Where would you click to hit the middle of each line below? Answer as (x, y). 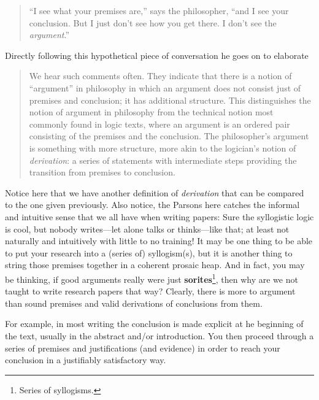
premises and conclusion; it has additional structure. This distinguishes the (170, 100)
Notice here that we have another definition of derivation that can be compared (155, 192)
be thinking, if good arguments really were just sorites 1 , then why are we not (152, 278)
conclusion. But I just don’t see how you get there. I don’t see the (153, 22)
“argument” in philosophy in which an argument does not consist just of (165, 87)
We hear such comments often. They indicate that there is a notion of (160, 76)
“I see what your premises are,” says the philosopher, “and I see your (159, 10)
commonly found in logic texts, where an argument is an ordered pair (159, 124)
